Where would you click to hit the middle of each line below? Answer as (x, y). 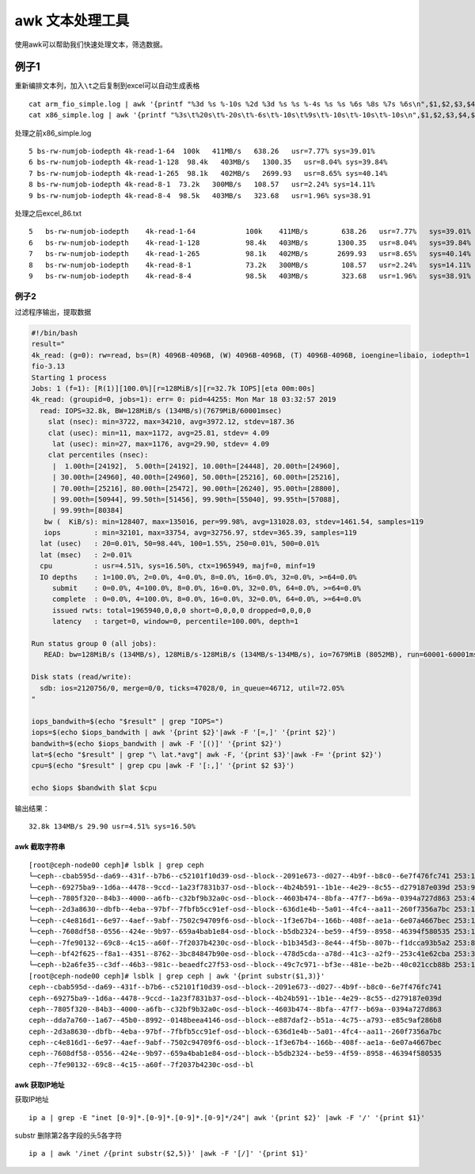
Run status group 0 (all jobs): (94, 643)
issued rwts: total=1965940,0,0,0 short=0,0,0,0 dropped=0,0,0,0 (182, 610)
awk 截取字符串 (40, 847)
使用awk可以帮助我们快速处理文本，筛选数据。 (91, 44)
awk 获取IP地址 (40, 1084)
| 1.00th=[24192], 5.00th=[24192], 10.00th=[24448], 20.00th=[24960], (196, 466)
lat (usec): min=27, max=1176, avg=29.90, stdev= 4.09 (161, 444)
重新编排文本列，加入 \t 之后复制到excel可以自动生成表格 (107, 86)
